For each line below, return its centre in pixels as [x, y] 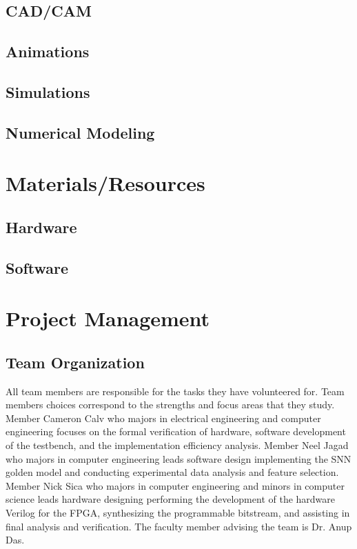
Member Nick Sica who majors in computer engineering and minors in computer [175, 485]
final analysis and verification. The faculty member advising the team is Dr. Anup [179, 526]
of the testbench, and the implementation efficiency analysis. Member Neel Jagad [177, 445]
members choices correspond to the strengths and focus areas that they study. [170, 405]
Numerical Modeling [80, 132]
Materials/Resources [105, 183]
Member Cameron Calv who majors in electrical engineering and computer [163, 418]
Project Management [108, 318]
